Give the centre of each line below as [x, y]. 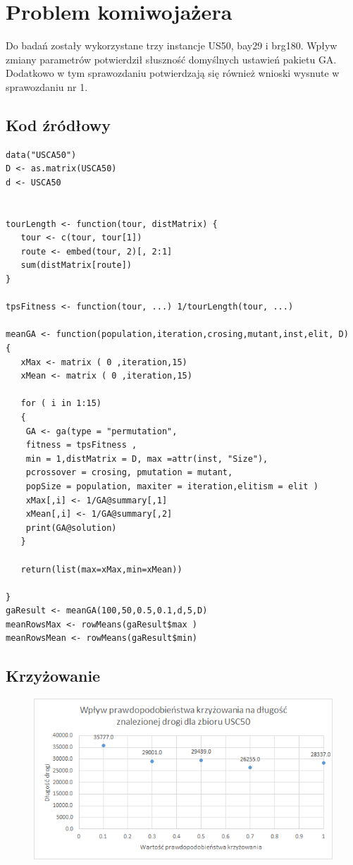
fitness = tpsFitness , [81, 445]
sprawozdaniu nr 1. [47, 86]
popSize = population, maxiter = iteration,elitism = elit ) [172, 486]
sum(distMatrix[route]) [76, 265]
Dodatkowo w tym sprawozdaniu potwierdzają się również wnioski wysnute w [173, 73]
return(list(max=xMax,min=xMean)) [101, 569]
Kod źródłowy [58, 124]
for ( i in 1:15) [61, 404]
